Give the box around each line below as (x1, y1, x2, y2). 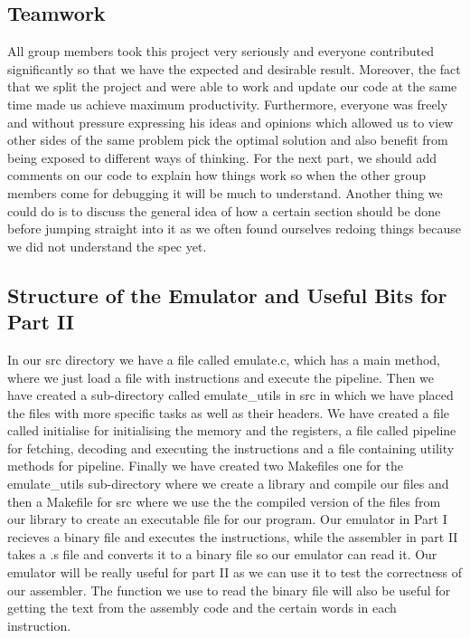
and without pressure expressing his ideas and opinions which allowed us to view (7, 112, 454, 131)
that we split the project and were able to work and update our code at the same (7, 77, 457, 96)
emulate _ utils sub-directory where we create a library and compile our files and (7, 474, 449, 493)
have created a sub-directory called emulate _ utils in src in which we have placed (7, 386, 454, 405)
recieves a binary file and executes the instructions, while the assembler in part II (7, 527, 458, 546)
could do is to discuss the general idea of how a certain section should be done (7, 201, 441, 220)
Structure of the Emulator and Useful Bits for (7, 281, 447, 309)
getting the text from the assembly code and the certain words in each (7, 598, 397, 617)
